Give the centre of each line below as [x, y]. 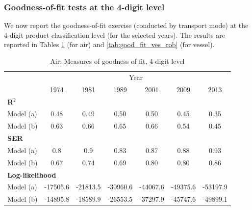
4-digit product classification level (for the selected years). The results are [114, 35]
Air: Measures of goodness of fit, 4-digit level [117, 61]
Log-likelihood [32, 174]
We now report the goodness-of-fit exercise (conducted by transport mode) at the [126, 25]
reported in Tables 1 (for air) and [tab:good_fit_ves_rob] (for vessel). [109, 44]
